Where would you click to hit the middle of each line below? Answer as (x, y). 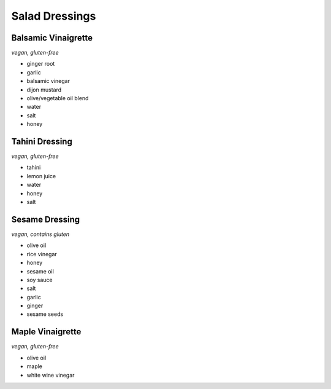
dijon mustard (44, 90)
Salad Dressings (54, 16)
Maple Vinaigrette (46, 332)
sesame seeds (45, 314)
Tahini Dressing (42, 142)
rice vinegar (42, 254)
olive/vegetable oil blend (58, 98)
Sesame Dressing (46, 219)
